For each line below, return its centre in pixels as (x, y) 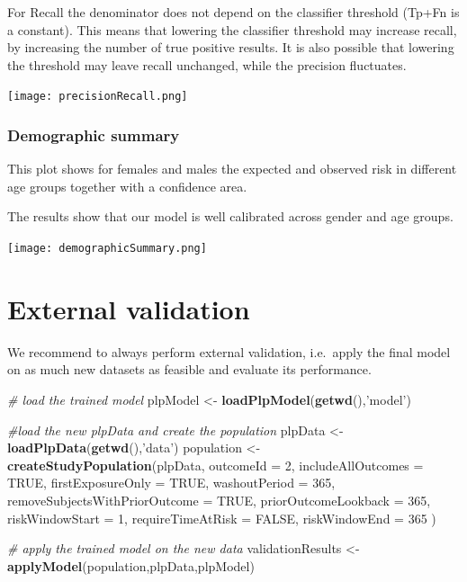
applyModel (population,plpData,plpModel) (131, 565)
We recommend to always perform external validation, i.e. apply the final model (229, 351)
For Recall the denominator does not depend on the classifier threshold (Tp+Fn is (233, 12)
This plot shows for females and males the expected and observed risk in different (232, 169)
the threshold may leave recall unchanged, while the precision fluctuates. (207, 64)
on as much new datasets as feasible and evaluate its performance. (189, 369)
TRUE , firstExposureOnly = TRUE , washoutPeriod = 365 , (171, 483)
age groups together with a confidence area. (127, 186)
